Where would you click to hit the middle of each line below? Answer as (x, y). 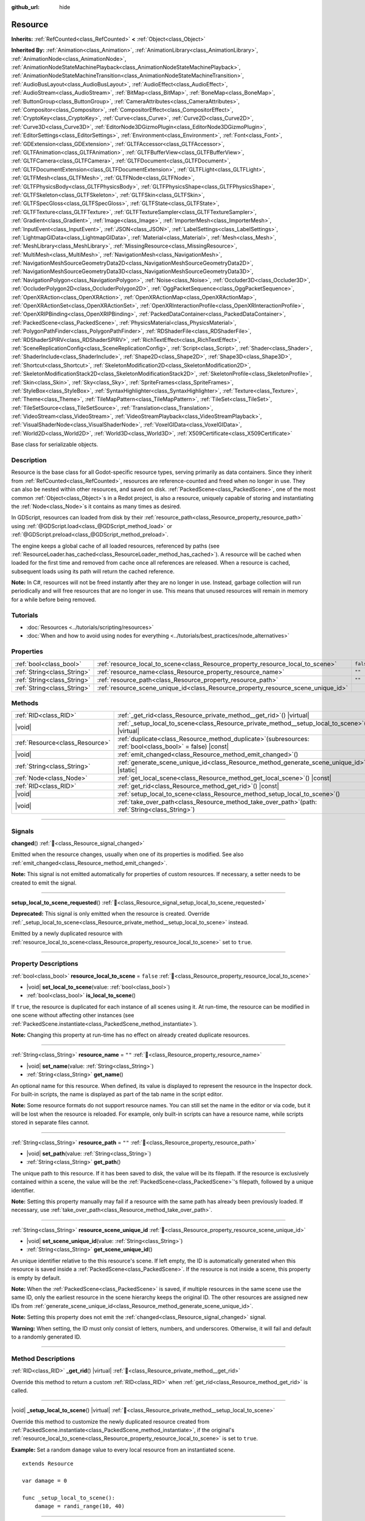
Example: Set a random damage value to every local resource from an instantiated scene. (123, 1450)
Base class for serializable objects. (55, 445)
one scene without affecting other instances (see (73, 1015)
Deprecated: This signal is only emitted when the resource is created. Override (110, 914)
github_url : (25, 7)
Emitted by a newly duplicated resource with (67, 933)
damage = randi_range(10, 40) (79, 1506)
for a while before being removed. (54, 599)
